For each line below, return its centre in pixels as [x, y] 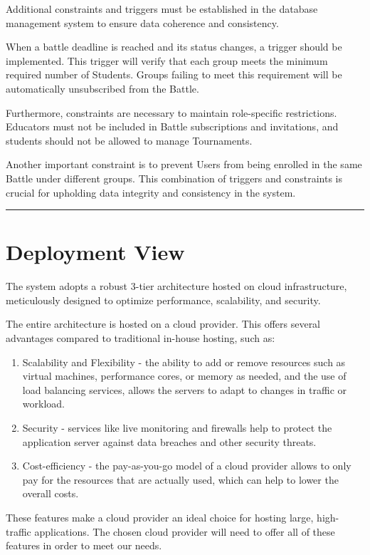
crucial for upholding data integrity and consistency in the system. [151, 192]
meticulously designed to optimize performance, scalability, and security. [163, 300]
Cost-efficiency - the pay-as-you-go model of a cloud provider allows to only [187, 466]
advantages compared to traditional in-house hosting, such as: [141, 338]
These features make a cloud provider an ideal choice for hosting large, [160, 517]
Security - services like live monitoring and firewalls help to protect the [177, 427]
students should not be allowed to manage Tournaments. [129, 140]
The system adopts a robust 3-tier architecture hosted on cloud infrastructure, [176, 286]
